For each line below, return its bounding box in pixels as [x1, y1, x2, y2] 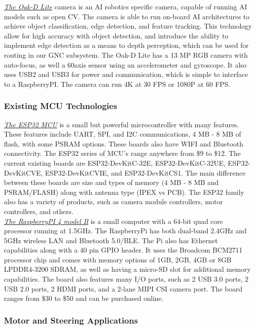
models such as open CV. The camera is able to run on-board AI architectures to [4, 11, 250, 21]
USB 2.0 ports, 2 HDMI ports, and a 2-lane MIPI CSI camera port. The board [4, 283, 243, 293]
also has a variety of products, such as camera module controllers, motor [4, 196, 223, 207]
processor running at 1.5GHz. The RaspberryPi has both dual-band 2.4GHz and [4, 225, 247, 236]
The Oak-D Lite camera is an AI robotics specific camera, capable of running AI [4, 1, 247, 11]
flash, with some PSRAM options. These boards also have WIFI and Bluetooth [4, 138, 244, 148]
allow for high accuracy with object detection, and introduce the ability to [4, 30, 228, 40]
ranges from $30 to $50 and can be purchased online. [4, 293, 164, 303]
